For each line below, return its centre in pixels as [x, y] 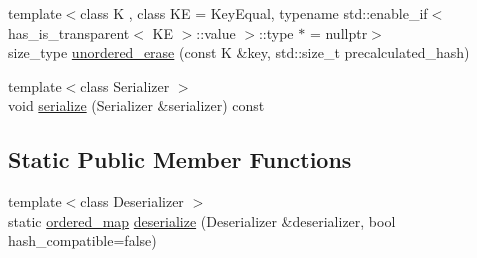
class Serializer [125, 85]
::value [216, 32]
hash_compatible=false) [82, 240]
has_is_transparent [69, 32]
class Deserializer [132, 201]
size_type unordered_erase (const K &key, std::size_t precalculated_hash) [239, 52]
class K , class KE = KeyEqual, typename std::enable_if [254, 13]
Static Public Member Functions [180, 159]
